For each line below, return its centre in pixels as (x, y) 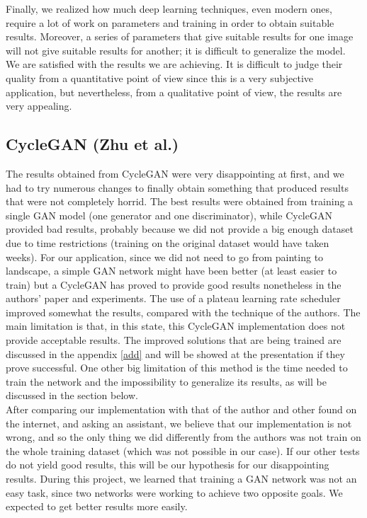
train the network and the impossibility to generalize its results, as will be (166, 381)
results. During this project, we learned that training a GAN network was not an (181, 479)
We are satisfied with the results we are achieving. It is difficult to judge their (174, 64)
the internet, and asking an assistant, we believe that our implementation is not (179, 423)
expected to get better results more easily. (97, 506)
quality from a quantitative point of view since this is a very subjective (159, 77)
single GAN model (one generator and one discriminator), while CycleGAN (169, 215)
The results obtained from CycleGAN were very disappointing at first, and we (175, 173)
